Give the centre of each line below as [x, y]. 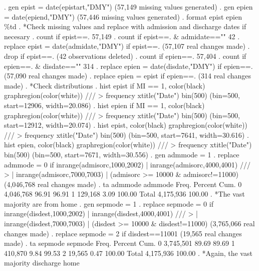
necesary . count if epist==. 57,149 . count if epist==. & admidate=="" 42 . [122, 36]
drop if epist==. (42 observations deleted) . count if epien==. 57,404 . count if [125, 56]
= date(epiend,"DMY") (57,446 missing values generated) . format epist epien [123, 16]
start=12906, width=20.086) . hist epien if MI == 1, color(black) [104, 105]
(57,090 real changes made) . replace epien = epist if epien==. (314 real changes [128, 76]
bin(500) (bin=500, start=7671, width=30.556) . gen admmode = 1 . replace [122, 154]
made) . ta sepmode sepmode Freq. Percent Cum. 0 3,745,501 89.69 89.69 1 [119, 243]
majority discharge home [42, 263]
